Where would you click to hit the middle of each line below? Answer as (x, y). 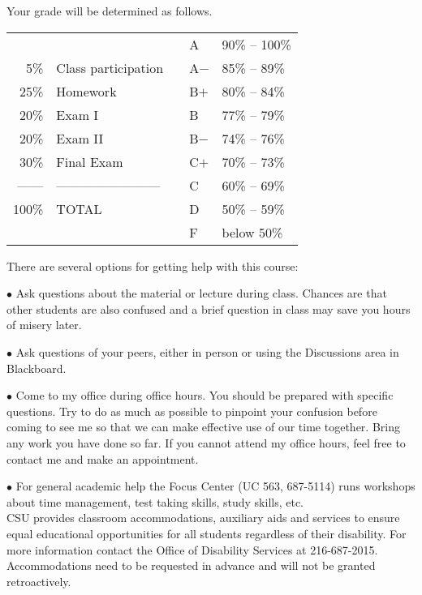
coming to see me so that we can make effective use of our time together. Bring (203, 427)
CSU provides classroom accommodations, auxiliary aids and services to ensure (203, 518)
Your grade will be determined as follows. (110, 11)
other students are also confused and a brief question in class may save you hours (209, 308)
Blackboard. (37, 368)
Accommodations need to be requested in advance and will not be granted (191, 565)
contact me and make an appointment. (103, 458)
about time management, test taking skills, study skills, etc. (155, 501)
